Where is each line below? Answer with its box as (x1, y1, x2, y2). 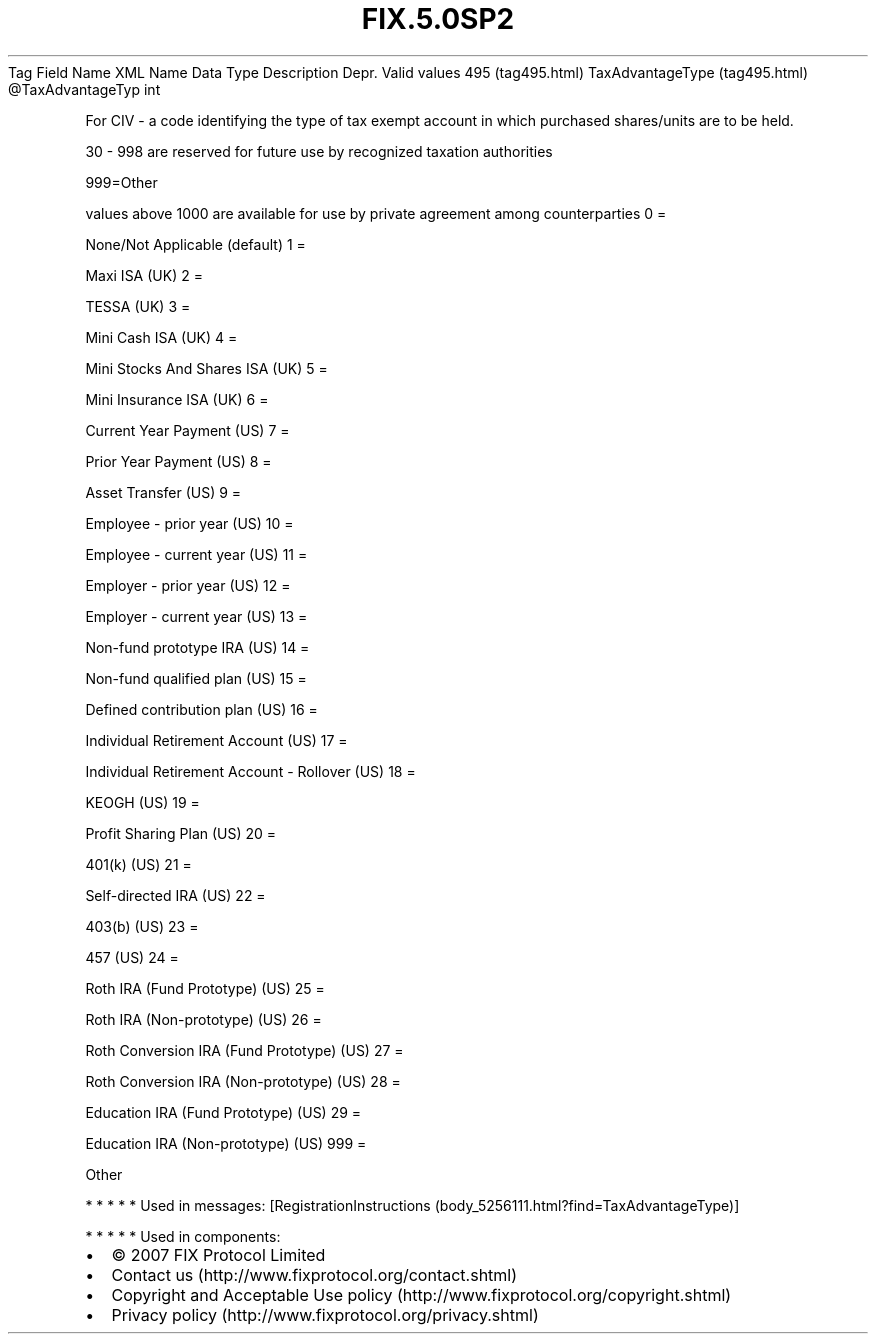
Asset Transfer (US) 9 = (85, 483, 242, 501)
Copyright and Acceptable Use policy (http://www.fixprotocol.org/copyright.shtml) (111, 1284, 732, 1305)
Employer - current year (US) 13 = (85, 607, 308, 625)
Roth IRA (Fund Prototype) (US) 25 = (85, 979, 325, 997)
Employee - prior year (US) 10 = (85, 514, 294, 532)
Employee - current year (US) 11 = (85, 545, 308, 563)
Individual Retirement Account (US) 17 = (85, 731, 348, 749)
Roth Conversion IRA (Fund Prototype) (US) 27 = (85, 1041, 404, 1059)
